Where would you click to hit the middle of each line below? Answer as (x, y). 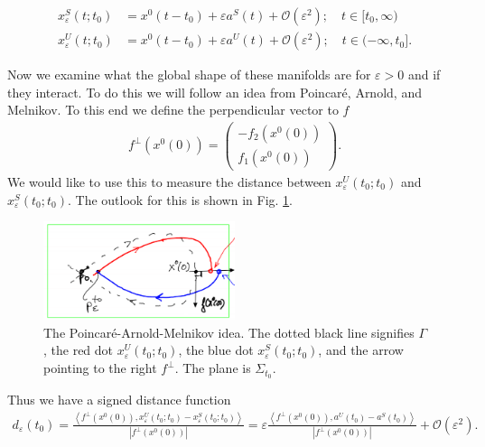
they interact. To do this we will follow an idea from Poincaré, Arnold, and (215, 92)
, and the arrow (361, 350)
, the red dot (79, 350)
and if (424, 74)
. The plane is (213, 368)
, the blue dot (216, 350)
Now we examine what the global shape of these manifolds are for (189, 74)
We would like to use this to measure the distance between (169, 182)
